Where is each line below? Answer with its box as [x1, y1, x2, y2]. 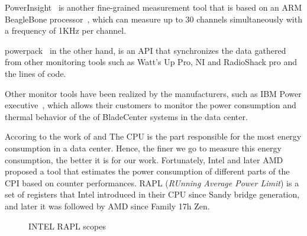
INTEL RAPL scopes [28, 219, 106, 232]
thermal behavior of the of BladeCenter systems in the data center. [5, 110, 248, 122]
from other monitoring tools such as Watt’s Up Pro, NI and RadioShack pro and [5, 56, 298, 68]
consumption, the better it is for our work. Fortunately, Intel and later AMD [5, 153, 283, 166]
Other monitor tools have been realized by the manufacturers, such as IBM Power [5, 87, 302, 99]
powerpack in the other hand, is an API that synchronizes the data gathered [5, 44, 286, 56]
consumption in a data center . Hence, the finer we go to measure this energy [5, 141, 282, 154]
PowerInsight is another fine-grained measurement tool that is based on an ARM [5, 1, 302, 13]
